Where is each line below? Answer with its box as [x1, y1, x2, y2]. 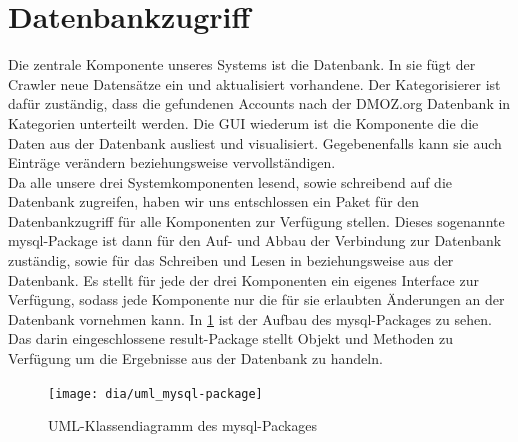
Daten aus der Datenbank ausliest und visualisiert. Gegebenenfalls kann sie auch [8, 132, 502, 153]
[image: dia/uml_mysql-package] [48, 386, 263, 401]
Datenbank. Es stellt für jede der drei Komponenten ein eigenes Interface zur [8, 269, 479, 290]
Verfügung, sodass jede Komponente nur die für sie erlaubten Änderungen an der [8, 289, 505, 310]
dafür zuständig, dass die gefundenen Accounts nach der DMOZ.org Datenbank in [8, 93, 511, 114]
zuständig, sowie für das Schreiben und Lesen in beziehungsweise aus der [8, 250, 454, 271]
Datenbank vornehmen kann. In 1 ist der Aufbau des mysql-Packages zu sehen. [8, 308, 492, 329]
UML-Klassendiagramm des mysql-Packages [48, 415, 318, 436]
